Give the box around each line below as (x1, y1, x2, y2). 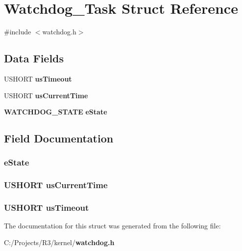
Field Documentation (4, 131, 114, 146)
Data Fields (4, 51, 64, 66)
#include (4, 27, 31, 37)
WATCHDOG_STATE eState (4, 107, 107, 117)
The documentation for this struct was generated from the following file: (4, 221, 221, 231)
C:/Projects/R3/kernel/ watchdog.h (4, 237, 115, 247)
